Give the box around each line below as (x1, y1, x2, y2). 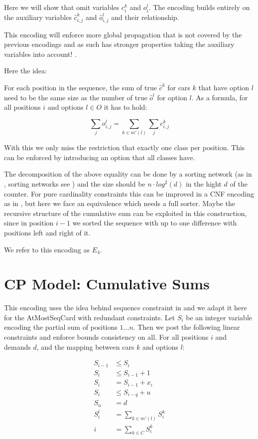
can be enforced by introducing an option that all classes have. (4, 152, 195, 162)
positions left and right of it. (4, 227, 91, 237)
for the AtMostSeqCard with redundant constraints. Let (4, 312, 175, 322)
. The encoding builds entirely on (148, 2, 250, 12)
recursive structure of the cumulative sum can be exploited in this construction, (4, 208, 247, 218)
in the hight (185, 179, 222, 189)
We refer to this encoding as (4, 244, 90, 254)
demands (4, 341, 31, 352)
